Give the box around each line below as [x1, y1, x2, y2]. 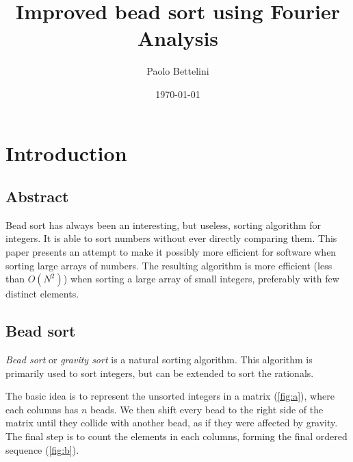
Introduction [5, 138, 127, 167]
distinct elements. [5, 287, 79, 301]
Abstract [5, 186, 69, 207]
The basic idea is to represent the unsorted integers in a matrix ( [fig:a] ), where [5, 389, 335, 403]
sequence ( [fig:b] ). [5, 442, 79, 457]
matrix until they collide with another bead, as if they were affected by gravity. [5, 415, 338, 430]
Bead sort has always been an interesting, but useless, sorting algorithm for [5, 217, 322, 232]
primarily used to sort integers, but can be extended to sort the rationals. [5, 365, 314, 380]
